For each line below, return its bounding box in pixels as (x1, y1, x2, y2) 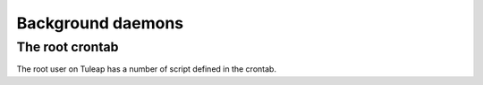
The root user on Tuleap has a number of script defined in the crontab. (16, 64, 277, 74)
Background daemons (16, 13, 184, 33)
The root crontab (16, 39, 119, 55)
